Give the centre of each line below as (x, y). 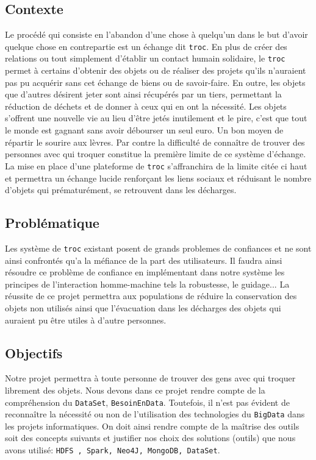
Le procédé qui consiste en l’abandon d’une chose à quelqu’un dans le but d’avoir (156, 34)
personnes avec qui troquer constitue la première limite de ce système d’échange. (156, 154)
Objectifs (34, 352)
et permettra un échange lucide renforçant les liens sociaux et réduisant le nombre (158, 178)
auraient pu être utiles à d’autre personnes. (86, 320)
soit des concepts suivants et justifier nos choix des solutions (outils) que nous (150, 438)
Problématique (52, 223)
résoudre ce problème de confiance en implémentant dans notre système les (145, 272)
